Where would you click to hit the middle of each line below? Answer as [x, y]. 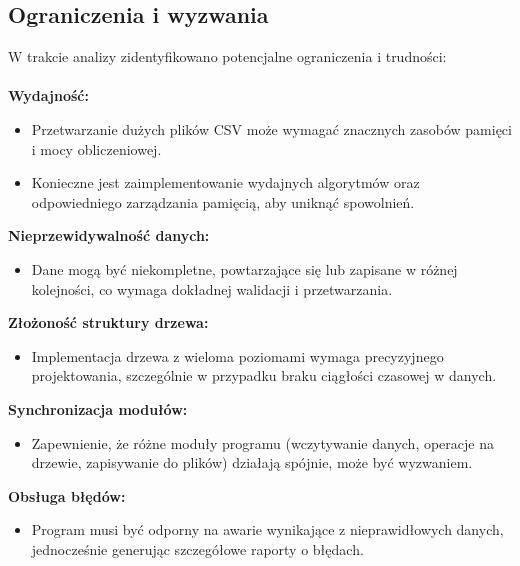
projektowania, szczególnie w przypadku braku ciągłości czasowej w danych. [264, 375]
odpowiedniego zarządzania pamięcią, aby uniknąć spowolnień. [223, 201]
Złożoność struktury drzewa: [108, 322]
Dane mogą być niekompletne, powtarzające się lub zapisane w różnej [244, 268]
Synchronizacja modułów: [98, 408]
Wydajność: [48, 95]
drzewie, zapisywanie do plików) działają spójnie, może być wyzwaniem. [252, 462]
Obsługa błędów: [67, 495]
